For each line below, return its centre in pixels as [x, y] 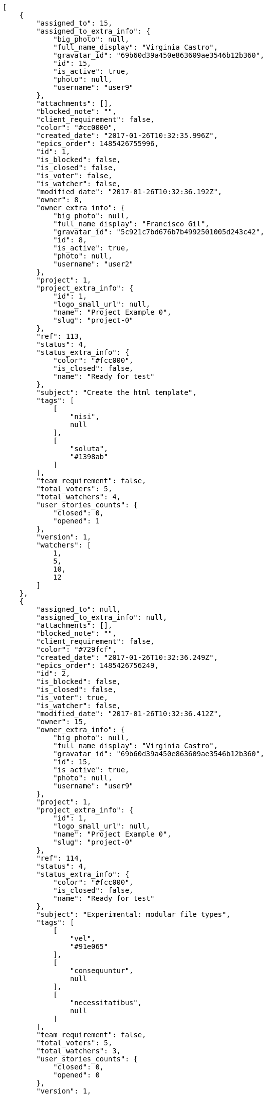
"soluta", [89, 449]
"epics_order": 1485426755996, [97, 144]
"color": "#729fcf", [76, 649]
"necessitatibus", [106, 1003]
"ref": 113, [60, 336]
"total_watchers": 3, [79, 1051]
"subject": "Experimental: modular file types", [133, 914]
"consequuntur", [102, 971]
